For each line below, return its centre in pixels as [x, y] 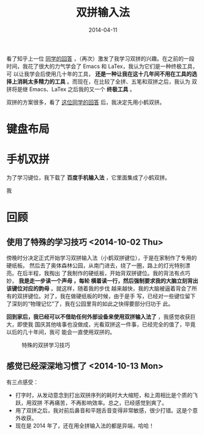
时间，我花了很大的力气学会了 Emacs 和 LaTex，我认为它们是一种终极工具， [102, 66]
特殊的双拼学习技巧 [46, 345]
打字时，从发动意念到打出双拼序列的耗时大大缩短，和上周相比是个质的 [104, 395]
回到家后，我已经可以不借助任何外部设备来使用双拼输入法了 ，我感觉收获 [98, 317]
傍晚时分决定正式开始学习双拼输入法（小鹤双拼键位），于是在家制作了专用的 [102, 258]
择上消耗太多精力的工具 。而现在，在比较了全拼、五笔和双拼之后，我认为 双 [102, 81]
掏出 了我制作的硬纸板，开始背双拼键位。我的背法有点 [117, 273]
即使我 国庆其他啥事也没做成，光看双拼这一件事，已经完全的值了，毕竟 [106, 324]
